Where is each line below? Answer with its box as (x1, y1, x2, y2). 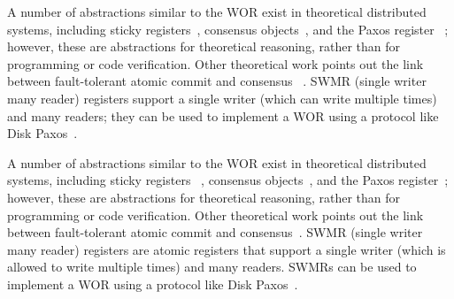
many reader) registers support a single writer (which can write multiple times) (7, 88, 437, 107)
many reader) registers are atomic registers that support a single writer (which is (7, 240, 446, 258)
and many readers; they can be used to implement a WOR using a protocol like (7, 106, 439, 125)
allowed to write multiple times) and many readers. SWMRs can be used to (7, 257, 417, 276)
